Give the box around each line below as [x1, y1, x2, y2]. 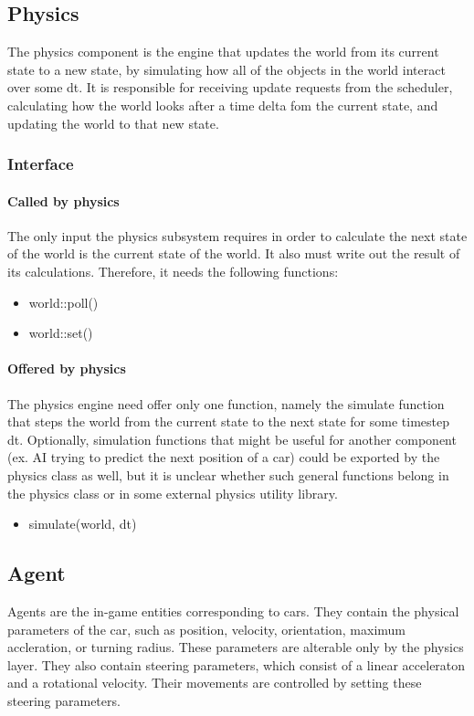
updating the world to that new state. [7, 113, 219, 132]
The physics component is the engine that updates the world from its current [7, 42, 439, 61]
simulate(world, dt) [28, 514, 137, 533]
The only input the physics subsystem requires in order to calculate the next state [7, 226, 468, 245]
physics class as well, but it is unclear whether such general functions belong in [7, 465, 449, 484]
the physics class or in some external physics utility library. [7, 483, 338, 502]
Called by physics [7, 191, 120, 210]
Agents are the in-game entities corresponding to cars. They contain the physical [7, 601, 459, 620]
